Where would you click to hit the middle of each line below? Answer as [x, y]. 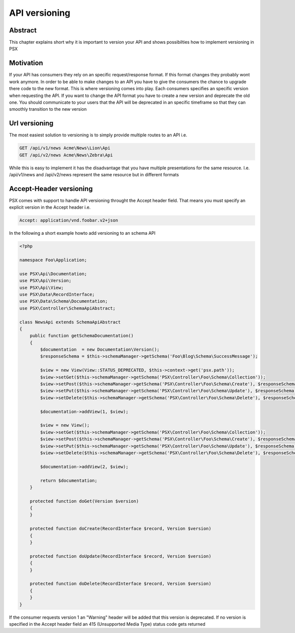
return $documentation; [69, 480]
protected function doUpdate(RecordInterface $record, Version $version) [120, 556]
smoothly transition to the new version [48, 109]
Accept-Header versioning [51, 189]
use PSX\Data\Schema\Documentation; [64, 301]
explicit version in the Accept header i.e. [50, 207]
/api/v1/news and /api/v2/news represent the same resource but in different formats [94, 174]
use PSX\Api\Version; [45, 281]
